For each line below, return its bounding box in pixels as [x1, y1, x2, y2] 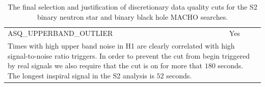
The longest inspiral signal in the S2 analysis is [8, 70, 154, 81]
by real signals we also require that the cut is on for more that [8, 60, 202, 71]
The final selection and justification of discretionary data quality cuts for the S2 [8, 2, 257, 12]
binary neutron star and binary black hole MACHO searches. [37, 11, 228, 22]
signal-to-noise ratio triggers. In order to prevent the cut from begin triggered [8, 50, 250, 61]
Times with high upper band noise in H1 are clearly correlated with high [8, 40, 235, 51]
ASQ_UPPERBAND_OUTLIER [8, 28, 113, 38]
